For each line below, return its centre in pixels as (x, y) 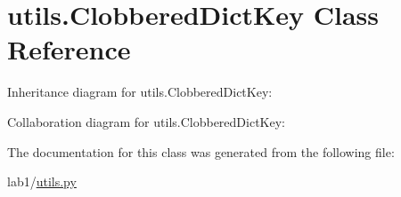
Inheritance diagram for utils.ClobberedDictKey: (140, 92)
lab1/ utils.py (42, 181)
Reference (69, 49)
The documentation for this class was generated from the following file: (201, 151)
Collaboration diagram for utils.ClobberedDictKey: (146, 121)
